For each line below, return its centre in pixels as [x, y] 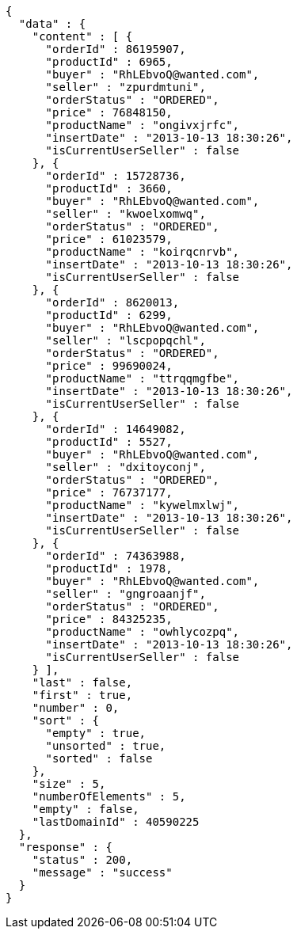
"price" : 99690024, [109, 366]
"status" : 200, [82, 860]
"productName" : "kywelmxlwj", [143, 505]
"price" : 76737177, [109, 492]
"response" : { [65, 847]
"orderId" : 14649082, [116, 429]
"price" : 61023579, [109, 239]
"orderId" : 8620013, [112, 302]
